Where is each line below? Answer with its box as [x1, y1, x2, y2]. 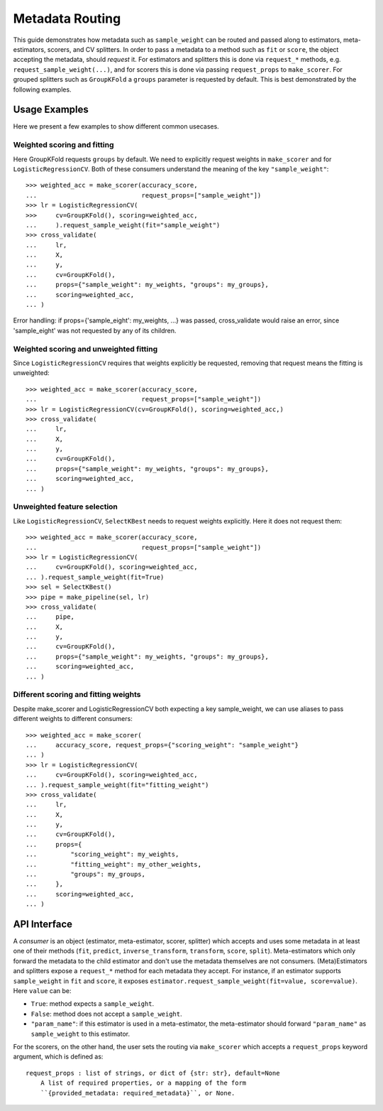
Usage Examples [13, 104, 89, 116]
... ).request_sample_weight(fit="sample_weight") [26, 221, 221, 229]
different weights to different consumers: [13, 715, 133, 723]
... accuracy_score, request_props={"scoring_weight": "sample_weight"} [26, 741, 299, 749]
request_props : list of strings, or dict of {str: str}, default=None [26, 1069, 280, 1077]
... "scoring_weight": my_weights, [26, 850, 179, 859]
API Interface [13, 918, 73, 930]
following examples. [13, 85, 72, 94]
